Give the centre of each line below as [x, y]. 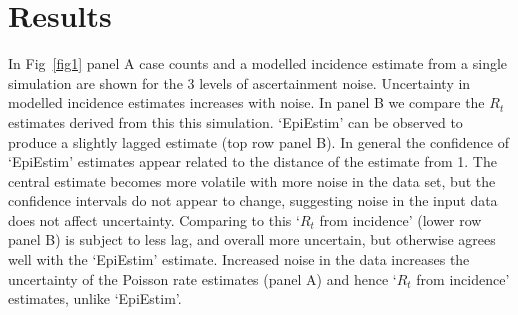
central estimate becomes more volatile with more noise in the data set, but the [252, 180]
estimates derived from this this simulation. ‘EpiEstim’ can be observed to [235, 121]
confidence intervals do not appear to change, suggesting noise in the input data [253, 200]
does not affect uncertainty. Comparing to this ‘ [154, 219]
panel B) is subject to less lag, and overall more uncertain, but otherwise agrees [252, 239]
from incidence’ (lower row [400, 219]
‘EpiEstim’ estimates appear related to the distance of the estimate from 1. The [252, 161]
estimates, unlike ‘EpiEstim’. [95, 298]
